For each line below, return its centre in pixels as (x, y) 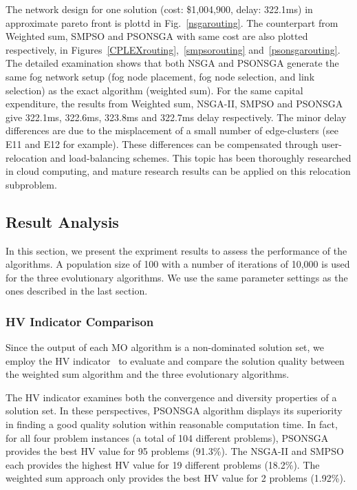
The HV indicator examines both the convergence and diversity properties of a (171, 397)
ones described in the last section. (77, 291)
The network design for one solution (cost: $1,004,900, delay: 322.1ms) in (159, 9)
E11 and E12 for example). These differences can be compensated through (162, 143)
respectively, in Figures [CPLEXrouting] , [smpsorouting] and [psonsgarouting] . (173, 49)
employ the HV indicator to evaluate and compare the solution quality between (175, 360)
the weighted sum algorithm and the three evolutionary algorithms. (148, 374)
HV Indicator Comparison (80, 321)
